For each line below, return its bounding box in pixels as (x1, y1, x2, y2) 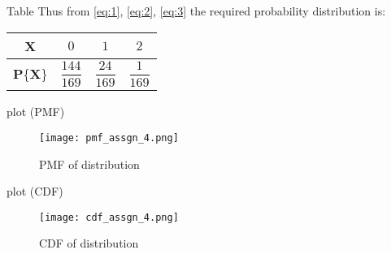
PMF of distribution (39, 155, 140, 172)
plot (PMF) (7, 103, 65, 120)
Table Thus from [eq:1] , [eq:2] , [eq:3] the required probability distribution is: (7, 2, 386, 19)
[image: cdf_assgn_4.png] (39, 211, 179, 223)
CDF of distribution (39, 235, 139, 252)
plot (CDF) (7, 183, 63, 200)
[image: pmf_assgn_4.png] (39, 131, 179, 144)
